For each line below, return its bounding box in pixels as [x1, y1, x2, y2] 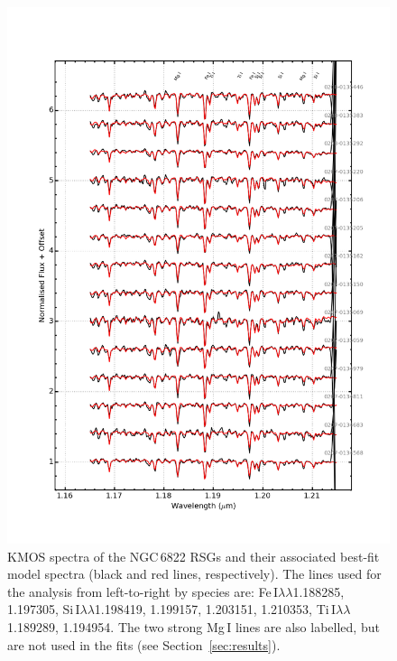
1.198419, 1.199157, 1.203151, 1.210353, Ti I [94, 600, 337, 619]
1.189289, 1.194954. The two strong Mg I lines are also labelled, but [7, 617, 380, 636]
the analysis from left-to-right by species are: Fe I [7, 582, 279, 600]
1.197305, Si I [7, 600, 80, 619]
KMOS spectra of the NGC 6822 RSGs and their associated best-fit [7, 546, 380, 565]
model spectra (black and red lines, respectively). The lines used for [7, 564, 382, 583]
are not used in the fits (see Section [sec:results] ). [7, 635, 281, 654]
